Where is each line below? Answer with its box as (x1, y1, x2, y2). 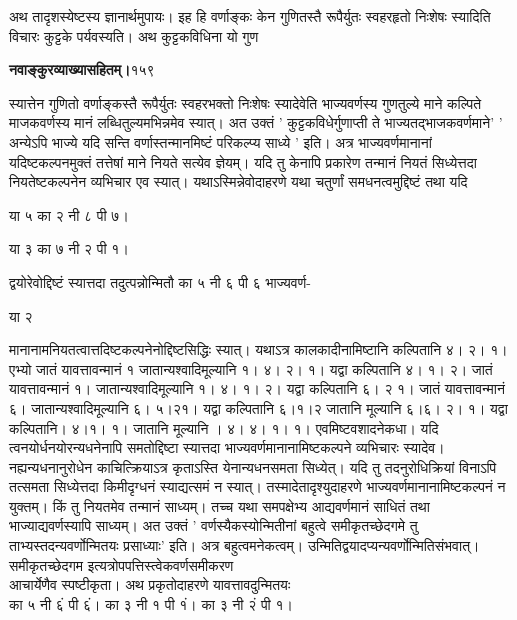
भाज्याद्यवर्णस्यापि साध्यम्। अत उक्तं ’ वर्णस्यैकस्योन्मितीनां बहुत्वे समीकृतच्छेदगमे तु (9, 515, 418, 536)
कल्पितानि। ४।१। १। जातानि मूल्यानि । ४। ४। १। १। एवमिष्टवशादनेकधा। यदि (9, 417, 439, 438)
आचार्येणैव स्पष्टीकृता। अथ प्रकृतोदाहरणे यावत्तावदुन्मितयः (9, 574, 291, 595)
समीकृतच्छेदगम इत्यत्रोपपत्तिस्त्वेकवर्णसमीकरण (9, 554, 234, 575)
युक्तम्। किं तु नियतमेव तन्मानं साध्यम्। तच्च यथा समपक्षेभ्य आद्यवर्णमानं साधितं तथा (9, 495, 430, 516)
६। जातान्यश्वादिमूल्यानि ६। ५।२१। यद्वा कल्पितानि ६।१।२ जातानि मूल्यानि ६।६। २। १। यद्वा (9, 397, 508, 418)
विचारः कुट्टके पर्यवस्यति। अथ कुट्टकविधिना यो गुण (9, 25, 259, 46)
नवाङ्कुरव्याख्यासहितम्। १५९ (9, 59, 155, 80)
